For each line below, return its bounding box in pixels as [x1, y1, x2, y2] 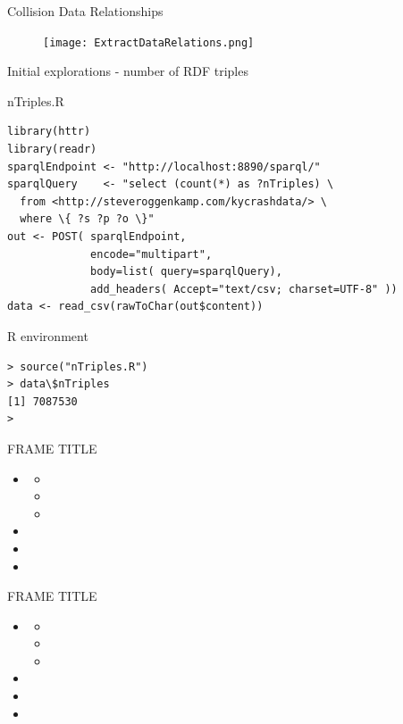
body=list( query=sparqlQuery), [90, 265, 282, 279]
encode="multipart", [90, 247, 213, 261]
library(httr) [7, 125, 91, 138]
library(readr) [7, 143, 97, 156]
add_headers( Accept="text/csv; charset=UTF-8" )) [90, 282, 398, 295]
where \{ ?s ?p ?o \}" [20, 212, 155, 226]
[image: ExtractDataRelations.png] [43, 36, 255, 49]
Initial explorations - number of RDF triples [7, 62, 248, 80]
